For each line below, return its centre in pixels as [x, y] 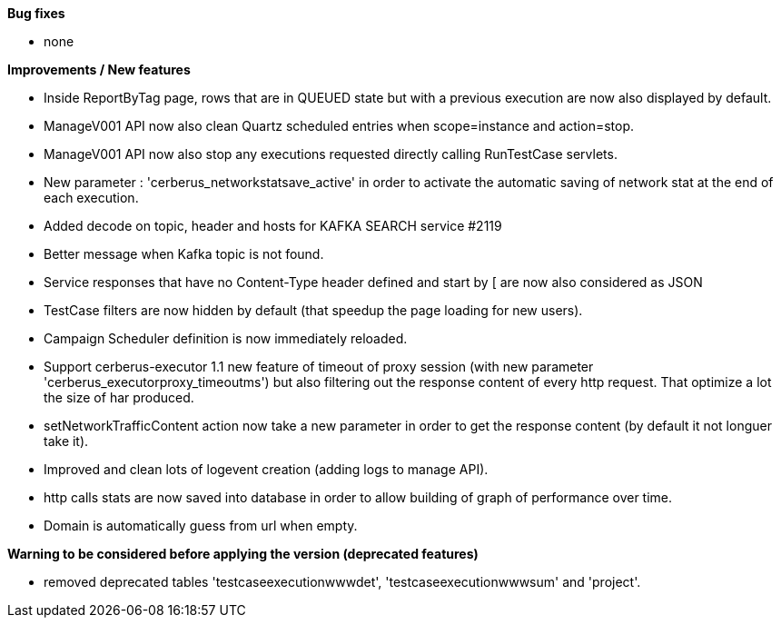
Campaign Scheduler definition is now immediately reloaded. [226, 338]
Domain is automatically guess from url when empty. [201, 526]
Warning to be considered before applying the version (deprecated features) [243, 554]
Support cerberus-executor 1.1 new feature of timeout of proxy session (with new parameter [319, 367]
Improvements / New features [99, 69]
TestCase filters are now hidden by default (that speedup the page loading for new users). [313, 310]
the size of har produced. [119, 397]
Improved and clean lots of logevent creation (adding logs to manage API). [266, 469]
